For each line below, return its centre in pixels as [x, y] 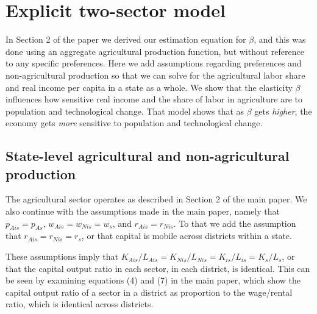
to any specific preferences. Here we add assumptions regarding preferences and [154, 63]
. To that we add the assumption [235, 223]
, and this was [280, 39]
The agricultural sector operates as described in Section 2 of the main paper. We [156, 199]
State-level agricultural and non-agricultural [148, 156]
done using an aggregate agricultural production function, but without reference [155, 51]
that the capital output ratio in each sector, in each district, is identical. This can [158, 268]
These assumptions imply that [62, 256]
